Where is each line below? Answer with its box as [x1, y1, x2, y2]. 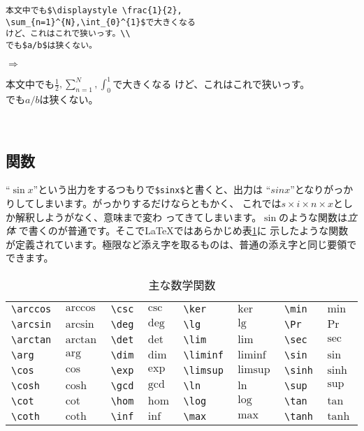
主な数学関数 [148, 276, 216, 293]
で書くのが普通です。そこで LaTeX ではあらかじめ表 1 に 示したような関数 [18, 223, 349, 238]
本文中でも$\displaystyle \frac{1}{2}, [6, 6, 182, 15]
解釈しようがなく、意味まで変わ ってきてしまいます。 [15, 209, 262, 224]
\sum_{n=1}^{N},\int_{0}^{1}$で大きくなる [6, 17, 196, 27]
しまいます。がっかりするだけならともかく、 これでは [34, 195, 282, 210]
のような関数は [279, 209, 348, 224]
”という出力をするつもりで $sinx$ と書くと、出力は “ [33, 182, 271, 197]
